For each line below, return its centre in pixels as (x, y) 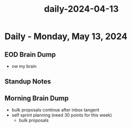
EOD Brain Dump (30, 54)
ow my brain (24, 66)
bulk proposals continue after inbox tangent (55, 110)
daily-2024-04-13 (81, 9)
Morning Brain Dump (37, 98)
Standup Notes (28, 82)
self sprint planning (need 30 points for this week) (62, 115)
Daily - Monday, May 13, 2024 (66, 36)
